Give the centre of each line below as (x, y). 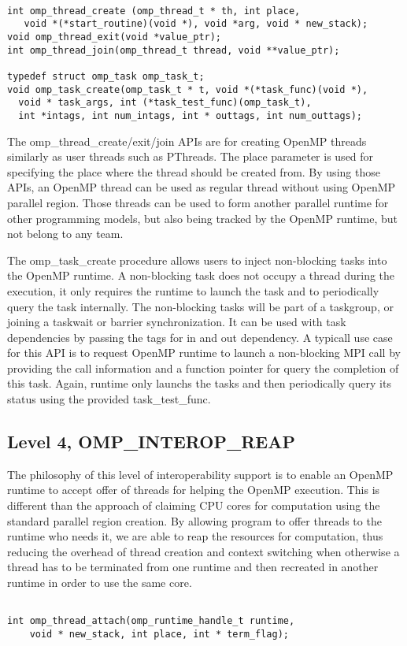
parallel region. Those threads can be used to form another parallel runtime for (198, 202)
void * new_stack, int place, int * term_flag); (159, 634)
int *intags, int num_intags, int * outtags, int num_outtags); (191, 115)
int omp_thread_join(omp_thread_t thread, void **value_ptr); (174, 50)
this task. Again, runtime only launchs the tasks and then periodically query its (199, 383)
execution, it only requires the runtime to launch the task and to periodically (193, 290)
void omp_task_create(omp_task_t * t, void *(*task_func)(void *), (188, 89)
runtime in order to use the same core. (100, 583)
